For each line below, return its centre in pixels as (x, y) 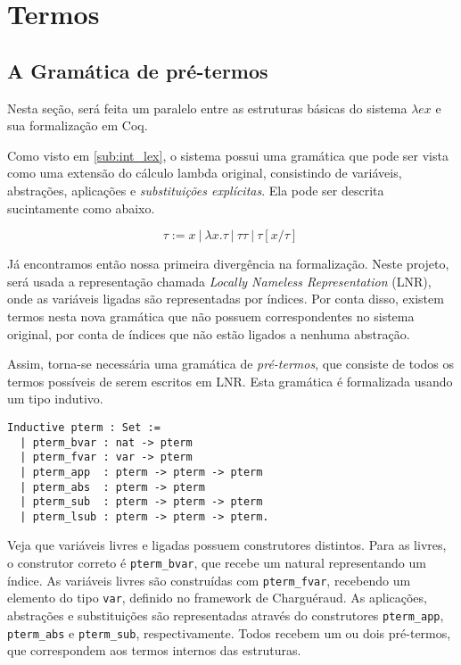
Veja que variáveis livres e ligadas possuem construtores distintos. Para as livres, (227, 545)
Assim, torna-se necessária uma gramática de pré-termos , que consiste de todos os (231, 364)
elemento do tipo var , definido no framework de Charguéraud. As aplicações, (217, 598)
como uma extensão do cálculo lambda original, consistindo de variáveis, (205, 173)
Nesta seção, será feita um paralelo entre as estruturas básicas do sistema (207, 108)
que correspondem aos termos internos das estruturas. (154, 650)
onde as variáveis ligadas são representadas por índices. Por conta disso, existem (226, 299)
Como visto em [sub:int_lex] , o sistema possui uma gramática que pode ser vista (228, 155)
